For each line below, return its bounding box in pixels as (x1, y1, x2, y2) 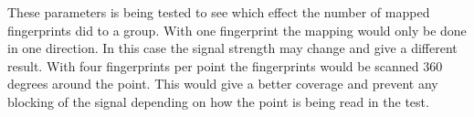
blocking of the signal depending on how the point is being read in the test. (7, 91, 429, 111)
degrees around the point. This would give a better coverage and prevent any (7, 74, 438, 93)
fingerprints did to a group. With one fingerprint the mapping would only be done (7, 20, 467, 39)
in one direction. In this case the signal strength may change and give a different (7, 38, 458, 58)
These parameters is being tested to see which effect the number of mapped (7, 3, 430, 21)
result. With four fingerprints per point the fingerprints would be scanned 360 (7, 56, 443, 75)
